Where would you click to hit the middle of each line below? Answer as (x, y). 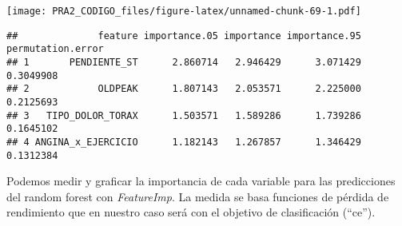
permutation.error (55, 49)
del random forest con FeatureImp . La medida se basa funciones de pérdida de (198, 196)
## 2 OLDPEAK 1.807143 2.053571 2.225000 (184, 89)
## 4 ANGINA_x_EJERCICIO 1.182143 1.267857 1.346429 (184, 142)
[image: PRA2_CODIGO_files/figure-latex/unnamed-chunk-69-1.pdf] (184, 11)
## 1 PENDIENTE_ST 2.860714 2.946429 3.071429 (184, 62)
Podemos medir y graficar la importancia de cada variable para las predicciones (201, 181)
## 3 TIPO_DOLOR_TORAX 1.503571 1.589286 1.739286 (184, 115)
